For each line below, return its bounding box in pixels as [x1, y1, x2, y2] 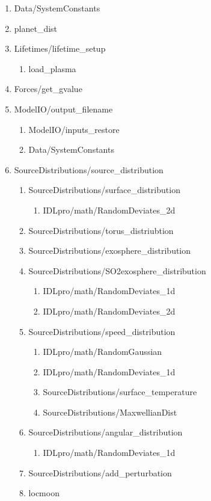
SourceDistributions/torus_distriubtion [28, 224, 174, 236]
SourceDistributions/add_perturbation [28, 466, 172, 479]
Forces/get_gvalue [14, 82, 82, 95]
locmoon [28, 487, 60, 499]
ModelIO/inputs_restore [28, 123, 120, 135]
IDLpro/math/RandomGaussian [43, 345, 162, 358]
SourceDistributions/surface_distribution [28, 183, 180, 196]
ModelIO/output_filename [14, 102, 113, 115]
